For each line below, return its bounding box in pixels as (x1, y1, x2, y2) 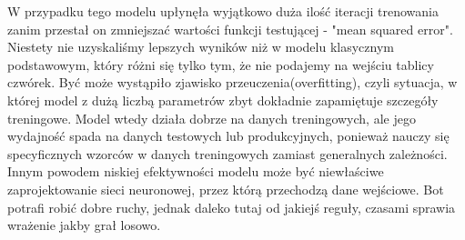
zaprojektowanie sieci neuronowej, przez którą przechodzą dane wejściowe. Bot (7, 179, 444, 198)
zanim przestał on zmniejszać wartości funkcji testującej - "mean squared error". (7, 19, 453, 38)
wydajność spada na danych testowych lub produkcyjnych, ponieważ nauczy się (7, 126, 450, 145)
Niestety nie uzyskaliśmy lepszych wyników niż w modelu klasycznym (7, 37, 394, 56)
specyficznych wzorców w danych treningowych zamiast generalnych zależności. (7, 144, 448, 163)
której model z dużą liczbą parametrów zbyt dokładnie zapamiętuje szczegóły (7, 90, 439, 109)
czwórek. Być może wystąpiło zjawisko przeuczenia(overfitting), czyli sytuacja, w (7, 73, 458, 92)
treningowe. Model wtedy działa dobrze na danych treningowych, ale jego (7, 108, 416, 127)
